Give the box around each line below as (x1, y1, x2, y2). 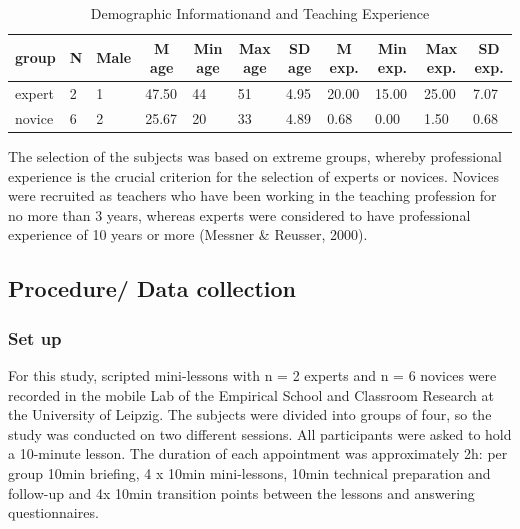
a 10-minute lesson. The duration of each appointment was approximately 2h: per (8, 443, 508, 464)
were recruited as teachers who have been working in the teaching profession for (8, 185, 497, 206)
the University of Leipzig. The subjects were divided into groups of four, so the (8, 404, 492, 425)
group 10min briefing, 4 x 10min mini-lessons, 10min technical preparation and (8, 462, 491, 483)
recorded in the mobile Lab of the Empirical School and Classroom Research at (8, 384, 494, 405)
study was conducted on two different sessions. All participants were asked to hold (8, 423, 512, 444)
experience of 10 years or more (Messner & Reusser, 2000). (8, 224, 368, 245)
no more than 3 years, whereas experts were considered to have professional (8, 204, 471, 225)
